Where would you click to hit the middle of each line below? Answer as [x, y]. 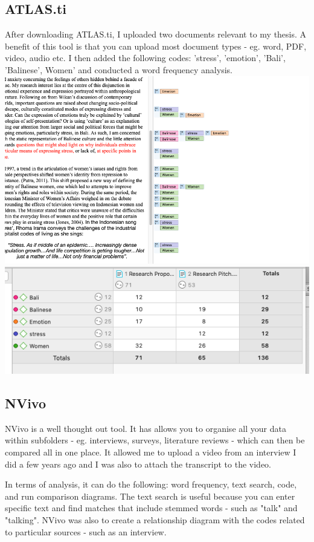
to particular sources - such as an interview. [86, 531]
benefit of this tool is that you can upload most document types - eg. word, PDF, [156, 46]
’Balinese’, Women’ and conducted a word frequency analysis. [119, 69]
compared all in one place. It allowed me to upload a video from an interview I [151, 452]
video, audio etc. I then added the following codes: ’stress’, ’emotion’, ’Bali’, [145, 58]
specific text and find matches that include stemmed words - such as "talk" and [151, 508]
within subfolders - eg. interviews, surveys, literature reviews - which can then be [155, 440]
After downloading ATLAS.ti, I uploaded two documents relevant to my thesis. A [156, 34]
